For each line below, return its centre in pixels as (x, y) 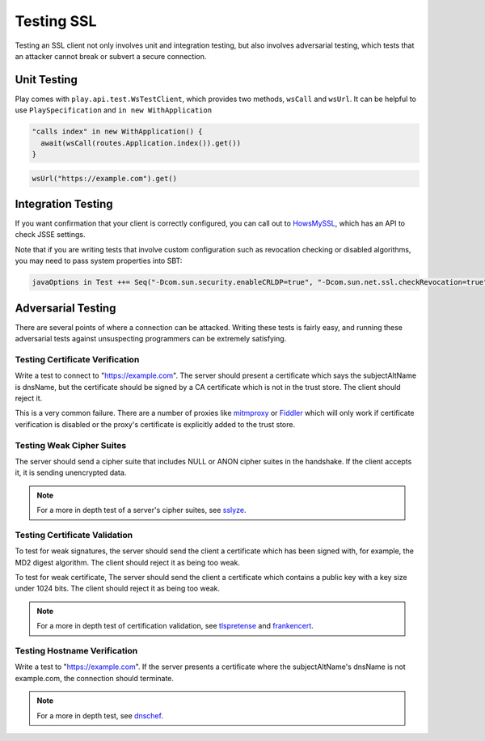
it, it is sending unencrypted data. (71, 472)
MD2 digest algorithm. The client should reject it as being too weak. (127, 562)
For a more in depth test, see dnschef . (100, 715)
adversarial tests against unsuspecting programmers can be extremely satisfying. (151, 339)
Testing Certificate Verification (77, 359)
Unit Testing (46, 80)
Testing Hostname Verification (76, 651)
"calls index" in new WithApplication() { (117, 132)
